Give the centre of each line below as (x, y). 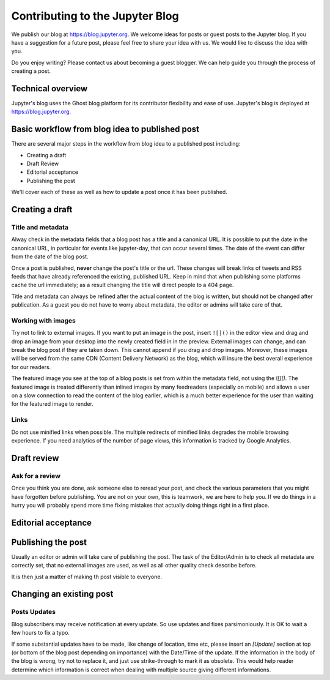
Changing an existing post (62, 594)
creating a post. (31, 71)
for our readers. (31, 367)
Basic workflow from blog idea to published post (105, 129)
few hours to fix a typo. (41, 633)
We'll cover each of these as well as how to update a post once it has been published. (119, 192)
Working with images (43, 320)
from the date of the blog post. (50, 256)
